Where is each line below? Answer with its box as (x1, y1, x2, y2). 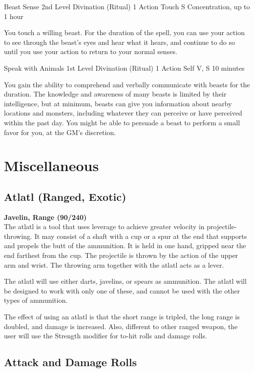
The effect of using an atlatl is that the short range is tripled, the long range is (4, 312, 240, 322)
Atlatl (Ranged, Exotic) (4, 189, 127, 204)
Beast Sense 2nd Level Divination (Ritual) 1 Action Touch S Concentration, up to (4, 1, 250, 11)
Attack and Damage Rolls (4, 354, 137, 370)
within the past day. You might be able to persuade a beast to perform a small (4, 117, 240, 127)
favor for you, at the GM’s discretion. (4, 127, 116, 137)
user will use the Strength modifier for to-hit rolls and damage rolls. (4, 331, 207, 341)
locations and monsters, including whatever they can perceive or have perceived (4, 108, 242, 118)
